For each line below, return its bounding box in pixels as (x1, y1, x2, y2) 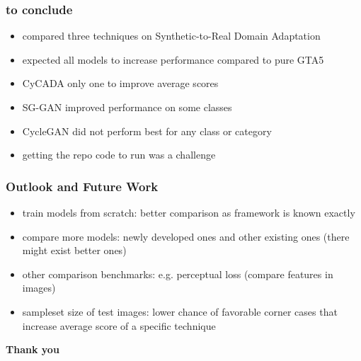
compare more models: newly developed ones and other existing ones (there (22, 229, 350, 243)
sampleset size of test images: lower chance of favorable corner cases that (22, 304, 338, 319)
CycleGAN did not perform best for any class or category (22, 123, 272, 138)
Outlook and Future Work (6, 177, 159, 195)
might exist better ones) (22, 243, 127, 258)
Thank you (6, 342, 59, 357)
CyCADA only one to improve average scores (22, 76, 219, 91)
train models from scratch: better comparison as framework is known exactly (22, 205, 355, 219)
